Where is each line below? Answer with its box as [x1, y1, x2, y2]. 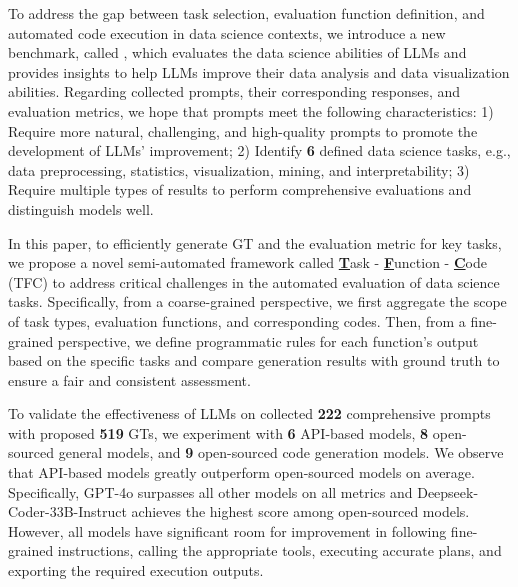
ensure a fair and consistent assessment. [8, 369, 251, 390]
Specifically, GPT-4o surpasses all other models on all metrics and [8, 481, 413, 502]
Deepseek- [417, 481, 479, 502]
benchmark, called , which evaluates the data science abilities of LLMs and [8, 42, 467, 63]
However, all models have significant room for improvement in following [8, 520, 447, 541]
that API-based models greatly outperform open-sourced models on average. [8, 462, 475, 483]
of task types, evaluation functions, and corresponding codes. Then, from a [8, 310, 466, 331]
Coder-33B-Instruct [8, 501, 127, 522]
